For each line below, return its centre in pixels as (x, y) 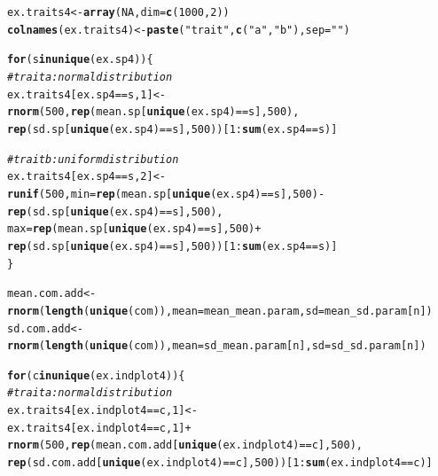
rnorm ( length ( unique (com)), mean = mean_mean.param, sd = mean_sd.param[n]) (220, 311)
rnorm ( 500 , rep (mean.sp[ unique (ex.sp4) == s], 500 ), (153, 112)
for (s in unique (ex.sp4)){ (80, 60)
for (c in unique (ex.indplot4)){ (96, 375)
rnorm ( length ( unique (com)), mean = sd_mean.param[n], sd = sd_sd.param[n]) (217, 346)
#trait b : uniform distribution (93, 159)
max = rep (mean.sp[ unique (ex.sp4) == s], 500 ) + (134, 229)
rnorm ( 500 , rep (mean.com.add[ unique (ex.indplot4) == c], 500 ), (185, 445)
